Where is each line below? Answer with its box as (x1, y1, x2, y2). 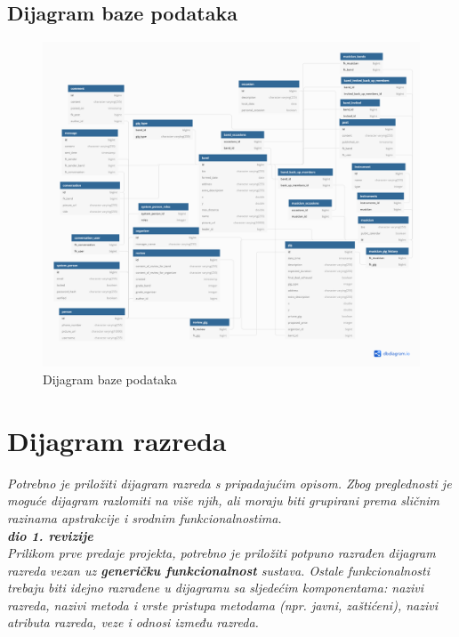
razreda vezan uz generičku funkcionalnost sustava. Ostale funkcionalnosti (7, 560, 431, 579)
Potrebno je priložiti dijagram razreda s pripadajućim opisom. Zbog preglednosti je (7, 473, 452, 492)
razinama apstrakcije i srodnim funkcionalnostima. (7, 508, 282, 527)
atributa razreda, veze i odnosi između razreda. (7, 613, 259, 632)
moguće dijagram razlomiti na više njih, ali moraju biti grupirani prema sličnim (7, 491, 440, 510)
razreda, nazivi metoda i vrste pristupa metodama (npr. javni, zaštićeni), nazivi (7, 595, 438, 614)
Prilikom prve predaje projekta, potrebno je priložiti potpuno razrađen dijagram (7, 544, 436, 562)
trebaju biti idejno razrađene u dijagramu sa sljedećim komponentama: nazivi (7, 578, 424, 597)
